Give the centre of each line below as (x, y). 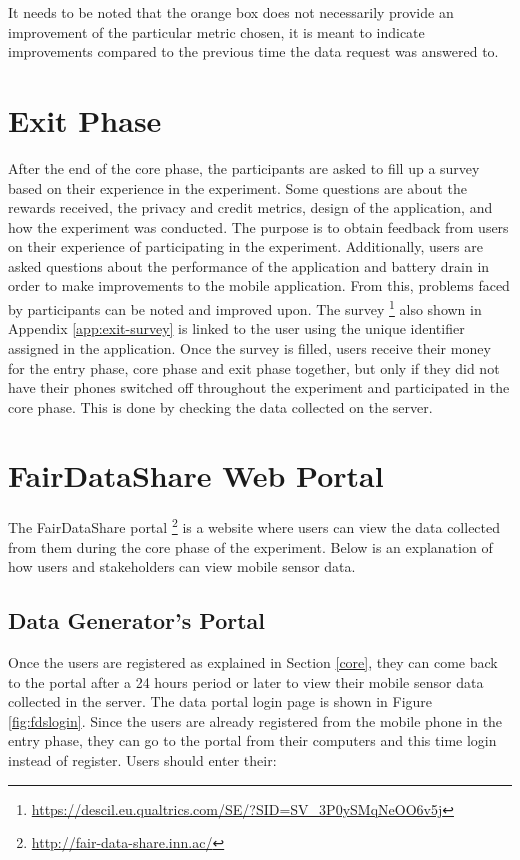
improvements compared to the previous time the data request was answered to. (253, 51)
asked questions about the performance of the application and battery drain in (249, 265)
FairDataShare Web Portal (196, 475)
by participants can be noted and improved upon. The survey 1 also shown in (245, 307)
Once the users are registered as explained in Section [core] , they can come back (253, 662)
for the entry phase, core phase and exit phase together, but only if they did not (254, 367)
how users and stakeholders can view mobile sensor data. (182, 566)
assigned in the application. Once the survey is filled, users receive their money (249, 347)
